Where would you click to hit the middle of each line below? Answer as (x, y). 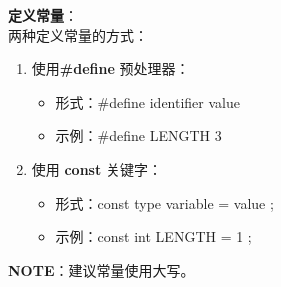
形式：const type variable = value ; (164, 202)
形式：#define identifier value (147, 101)
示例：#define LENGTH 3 (138, 135)
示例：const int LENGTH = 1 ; (153, 236)
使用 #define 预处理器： (110, 68)
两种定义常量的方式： (78, 34)
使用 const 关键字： (96, 168)
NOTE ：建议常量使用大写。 (101, 269)
